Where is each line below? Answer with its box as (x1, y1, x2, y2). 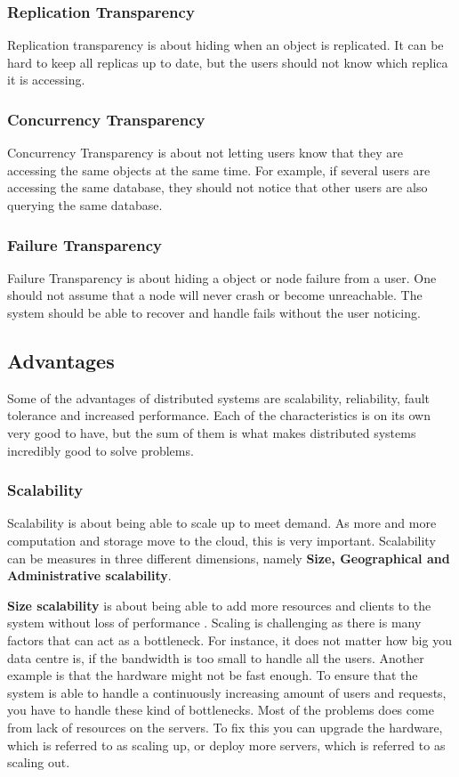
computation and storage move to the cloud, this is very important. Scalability (7, 530, 436, 549)
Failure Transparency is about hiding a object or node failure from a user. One (7, 268, 437, 287)
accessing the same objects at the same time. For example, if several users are (7, 160, 431, 179)
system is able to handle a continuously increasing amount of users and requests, (7, 683, 447, 701)
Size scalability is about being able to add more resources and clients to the (7, 595, 431, 614)
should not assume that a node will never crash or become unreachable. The (7, 286, 423, 304)
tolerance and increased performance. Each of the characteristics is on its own (7, 406, 431, 425)
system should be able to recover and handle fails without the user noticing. (7, 304, 421, 321)
